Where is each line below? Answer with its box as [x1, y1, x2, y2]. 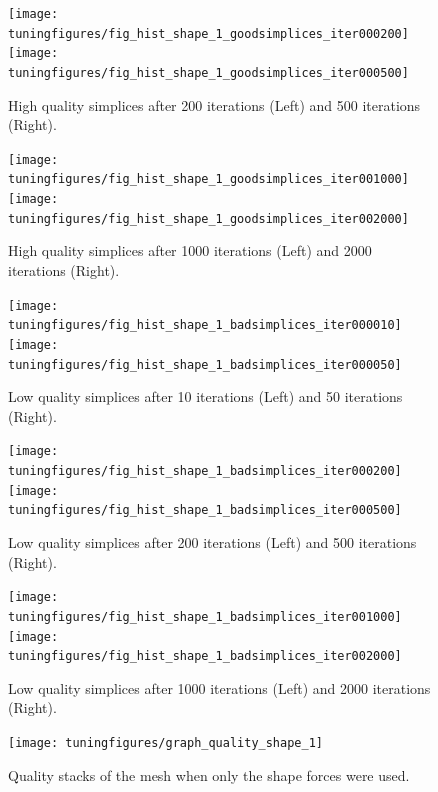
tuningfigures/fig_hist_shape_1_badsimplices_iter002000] [8, 649, 402, 664]
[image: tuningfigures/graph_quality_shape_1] [8, 736, 323, 751]
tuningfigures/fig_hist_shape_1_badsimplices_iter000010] [8, 318, 402, 333]
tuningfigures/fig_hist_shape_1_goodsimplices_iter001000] [8, 172, 409, 187]
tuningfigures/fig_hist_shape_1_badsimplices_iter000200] [8, 464, 402, 479]
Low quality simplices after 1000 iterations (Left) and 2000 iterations [8, 677, 431, 698]
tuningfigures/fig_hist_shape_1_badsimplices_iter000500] [8, 503, 402, 518]
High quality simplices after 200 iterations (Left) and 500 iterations [8, 94, 421, 115]
